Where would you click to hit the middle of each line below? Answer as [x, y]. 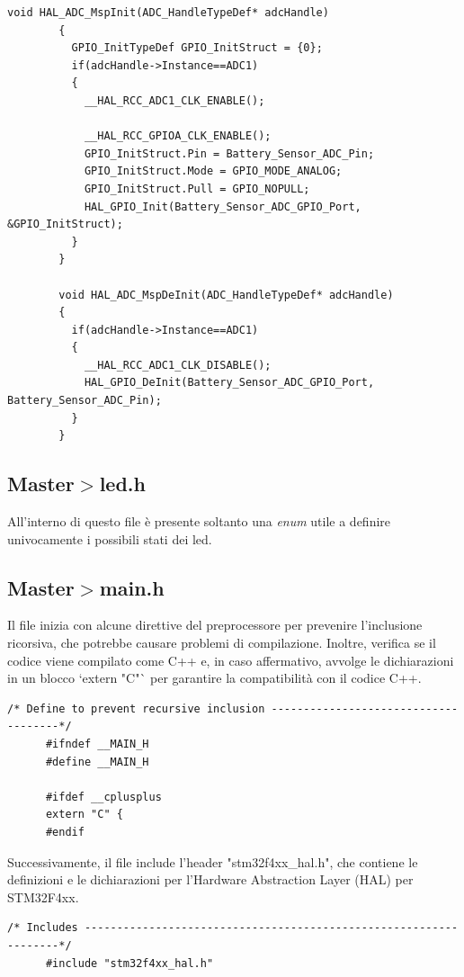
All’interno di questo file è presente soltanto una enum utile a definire [199, 521]
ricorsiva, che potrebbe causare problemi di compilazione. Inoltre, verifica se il [222, 643]
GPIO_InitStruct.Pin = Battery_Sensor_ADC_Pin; [229, 153]
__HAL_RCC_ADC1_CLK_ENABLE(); [174, 100]
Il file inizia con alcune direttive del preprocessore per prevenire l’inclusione [215, 625]
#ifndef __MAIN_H [97, 744]
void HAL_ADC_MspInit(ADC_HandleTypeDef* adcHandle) [168, 13]
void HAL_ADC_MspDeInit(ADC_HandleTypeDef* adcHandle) [226, 295]
